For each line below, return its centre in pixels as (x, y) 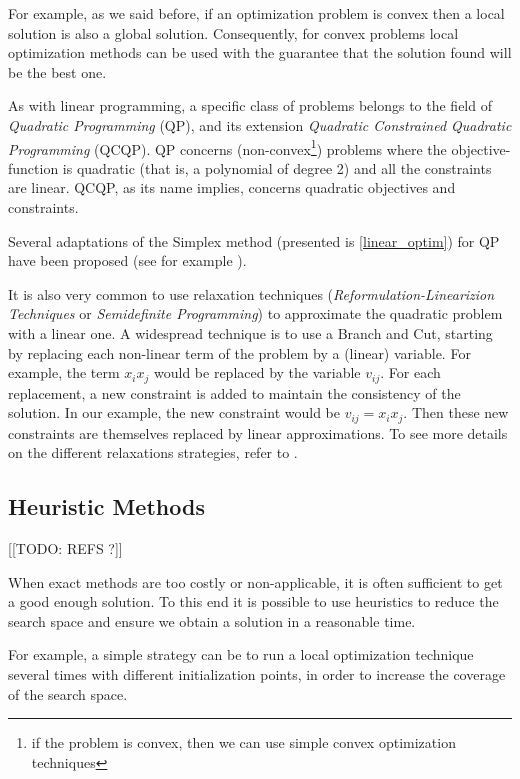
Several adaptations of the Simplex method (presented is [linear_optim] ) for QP (254, 240)
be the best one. (57, 71)
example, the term (64, 372)
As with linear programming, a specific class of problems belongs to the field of (250, 105)
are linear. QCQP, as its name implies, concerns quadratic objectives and (232, 187)
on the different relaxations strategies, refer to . (153, 452)
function (33, 167)
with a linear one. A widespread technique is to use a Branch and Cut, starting (250, 332)
